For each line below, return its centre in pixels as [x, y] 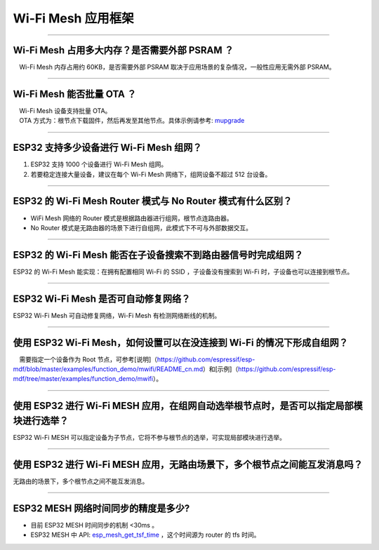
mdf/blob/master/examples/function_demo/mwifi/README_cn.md [108, 369]
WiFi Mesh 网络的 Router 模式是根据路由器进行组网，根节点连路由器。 [132, 218]
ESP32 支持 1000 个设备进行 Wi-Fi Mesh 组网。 [99, 164]
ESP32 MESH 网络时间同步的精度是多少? [101, 508]
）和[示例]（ [220, 369]
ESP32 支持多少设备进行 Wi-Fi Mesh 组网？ [108, 148]
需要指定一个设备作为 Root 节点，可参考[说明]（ [88, 359]
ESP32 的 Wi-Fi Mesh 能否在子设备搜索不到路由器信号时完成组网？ [158, 255]
